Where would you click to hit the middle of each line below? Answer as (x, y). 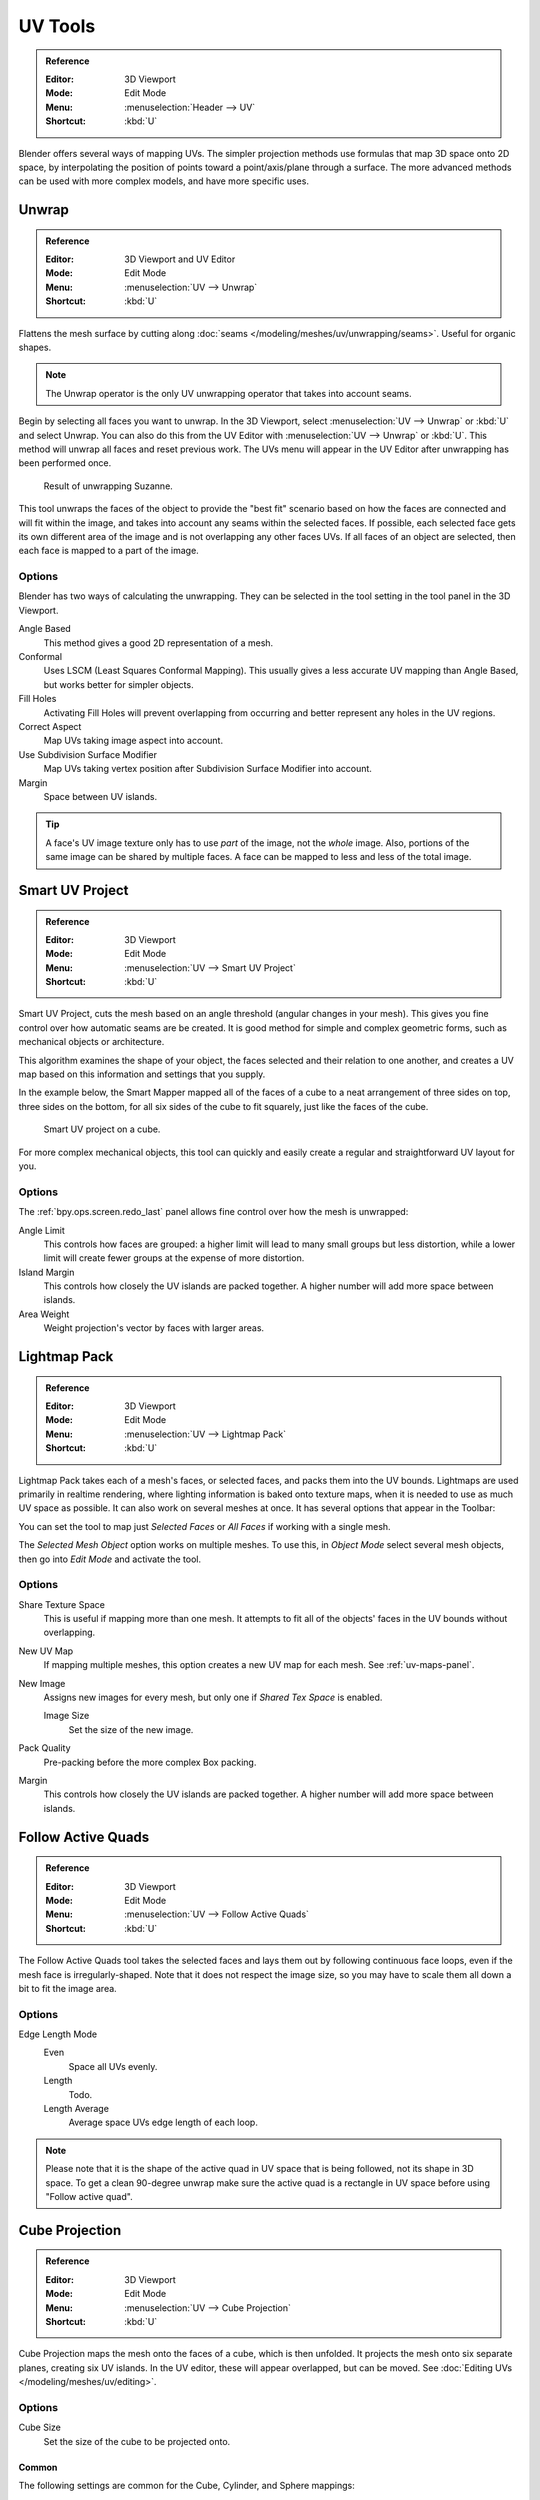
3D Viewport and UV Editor (180, 259)
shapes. (35, 347)
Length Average (76, 2109)
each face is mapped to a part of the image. (108, 551)
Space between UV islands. (100, 796)
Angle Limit (41, 1230)
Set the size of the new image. (131, 1729)
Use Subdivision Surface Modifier (88, 754)
